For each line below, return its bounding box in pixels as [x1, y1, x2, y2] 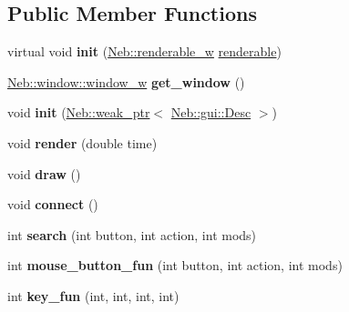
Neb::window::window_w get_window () [7, 72, 245, 91]
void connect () [7, 195, 98, 214]
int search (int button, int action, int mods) [7, 225, 257, 244]
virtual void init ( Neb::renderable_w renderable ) [7, 42, 282, 61]
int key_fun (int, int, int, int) [7, 286, 180, 305]
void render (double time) [7, 133, 158, 152]
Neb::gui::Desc [170, 103, 251, 122]
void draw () [7, 164, 81, 183]
